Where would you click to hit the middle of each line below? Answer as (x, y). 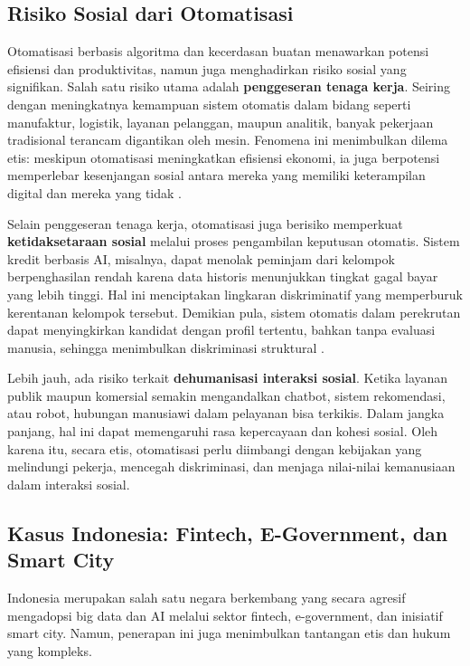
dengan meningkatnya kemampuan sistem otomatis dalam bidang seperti (209, 104)
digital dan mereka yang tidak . (94, 192)
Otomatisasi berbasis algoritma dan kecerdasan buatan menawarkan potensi (218, 51)
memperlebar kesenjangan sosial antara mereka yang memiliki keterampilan (216, 175)
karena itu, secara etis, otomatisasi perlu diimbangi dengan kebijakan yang (215, 448)
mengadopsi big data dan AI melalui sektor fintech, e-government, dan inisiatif (225, 615)
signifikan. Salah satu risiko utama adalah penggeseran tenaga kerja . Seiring (229, 86)
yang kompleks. (50, 650)
